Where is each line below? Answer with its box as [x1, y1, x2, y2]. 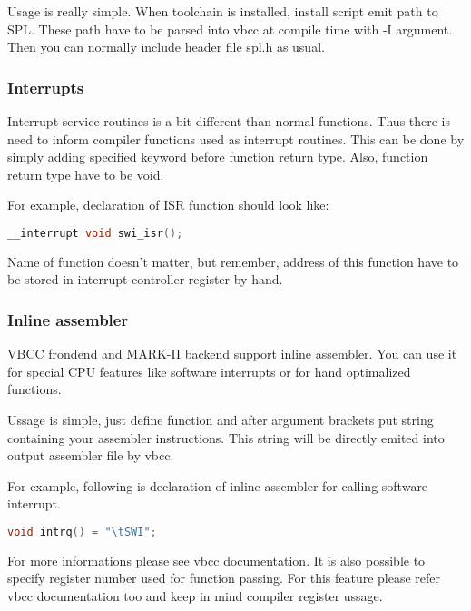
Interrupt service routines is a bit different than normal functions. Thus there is [7, 112, 451, 130]
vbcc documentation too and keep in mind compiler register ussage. [7, 586, 383, 606]
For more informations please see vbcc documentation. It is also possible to [7, 550, 426, 569]
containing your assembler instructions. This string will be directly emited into [7, 428, 445, 447]
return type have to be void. [7, 164, 164, 183]
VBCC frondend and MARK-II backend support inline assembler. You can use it [7, 344, 457, 363]
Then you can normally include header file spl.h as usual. [7, 37, 325, 56]
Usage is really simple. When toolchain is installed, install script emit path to [7, 2, 438, 20]
